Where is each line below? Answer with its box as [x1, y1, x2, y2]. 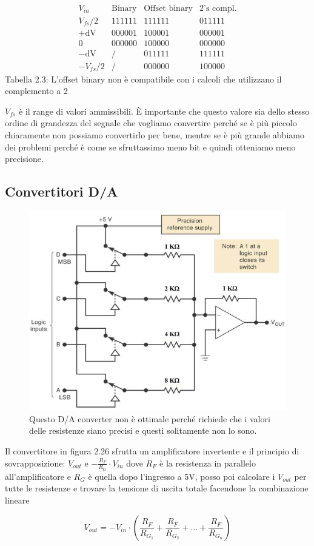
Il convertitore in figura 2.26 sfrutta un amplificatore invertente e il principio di [5, 445, 299, 457]
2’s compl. [199, 4, 237, 13]
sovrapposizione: [5, 456, 65, 469]
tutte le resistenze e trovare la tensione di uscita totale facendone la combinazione [5, 482, 309, 494]
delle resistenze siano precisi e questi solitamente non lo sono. [29, 424, 257, 437]
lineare [5, 494, 30, 507]
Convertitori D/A [5, 182, 118, 201]
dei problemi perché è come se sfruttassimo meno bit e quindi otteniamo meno [5, 140, 296, 153]
